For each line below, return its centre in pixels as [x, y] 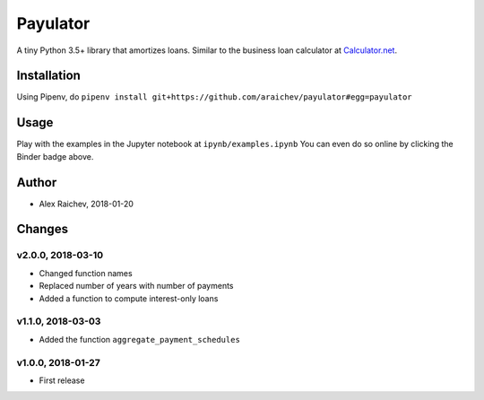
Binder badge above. [55, 156]
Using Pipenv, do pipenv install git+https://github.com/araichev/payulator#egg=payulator [214, 97]
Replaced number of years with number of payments [136, 286]
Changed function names [86, 273]
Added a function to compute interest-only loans [129, 298]
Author [37, 183]
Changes [43, 229]
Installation [48, 76]
